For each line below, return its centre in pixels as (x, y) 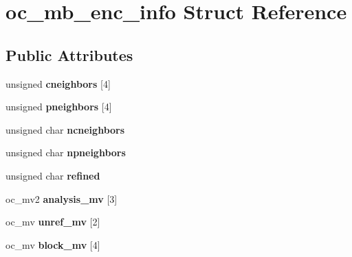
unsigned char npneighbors (66, 152)
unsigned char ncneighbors (65, 129)
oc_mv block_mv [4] (53, 244)
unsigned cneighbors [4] (58, 83)
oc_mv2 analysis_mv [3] (62, 198)
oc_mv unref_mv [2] (53, 222)
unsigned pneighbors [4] (59, 107)
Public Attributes (69, 54)
